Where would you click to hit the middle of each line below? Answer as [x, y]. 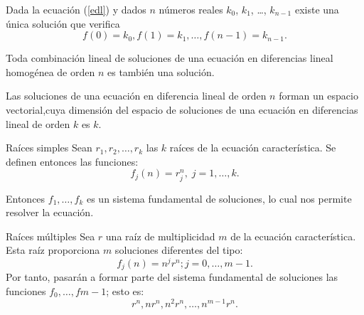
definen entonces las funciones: [72, 161]
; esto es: [125, 291]
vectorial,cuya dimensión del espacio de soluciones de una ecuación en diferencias [182, 109]
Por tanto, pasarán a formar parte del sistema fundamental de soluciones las [172, 277]
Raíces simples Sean [49, 148]
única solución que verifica [63, 23]
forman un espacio [318, 96]
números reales [191, 9]
